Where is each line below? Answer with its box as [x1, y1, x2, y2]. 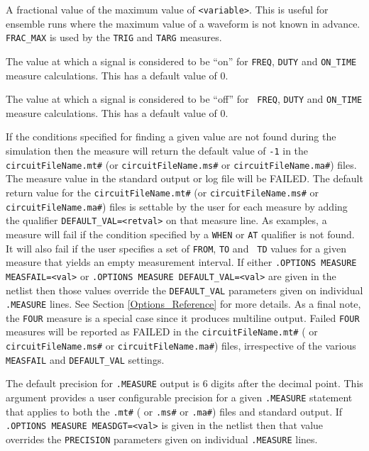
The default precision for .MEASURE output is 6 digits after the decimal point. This [6, 376, 363, 391]
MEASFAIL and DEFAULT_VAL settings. [6, 352, 165, 367]
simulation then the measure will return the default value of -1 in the [6, 143, 309, 157]
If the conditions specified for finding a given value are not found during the [6, 129, 336, 144]
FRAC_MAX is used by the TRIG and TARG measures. [6, 30, 222, 45]
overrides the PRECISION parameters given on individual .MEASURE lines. [6, 432, 318, 447]
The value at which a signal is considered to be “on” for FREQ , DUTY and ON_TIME [6, 53, 357, 68]
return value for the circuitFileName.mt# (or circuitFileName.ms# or [6, 184, 319, 199]
